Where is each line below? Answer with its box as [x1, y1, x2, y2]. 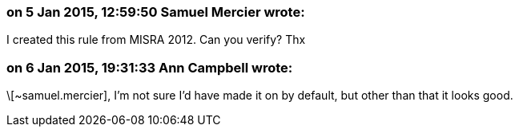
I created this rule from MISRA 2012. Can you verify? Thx [6, 33, 306, 47]
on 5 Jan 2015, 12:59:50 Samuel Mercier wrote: [6, 4, 305, 20]
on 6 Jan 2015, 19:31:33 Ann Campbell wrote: [6, 59, 293, 76]
